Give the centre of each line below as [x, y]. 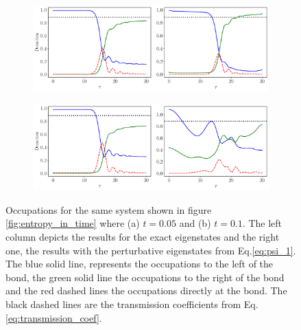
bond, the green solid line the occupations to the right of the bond [145, 277]
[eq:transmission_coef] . [54, 317]
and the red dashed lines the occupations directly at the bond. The [146, 290]
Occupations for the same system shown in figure [109, 209]
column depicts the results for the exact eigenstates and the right [143, 236]
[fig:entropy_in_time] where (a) [73, 223]
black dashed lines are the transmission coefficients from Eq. [132, 304]
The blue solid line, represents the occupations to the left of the [140, 264]
